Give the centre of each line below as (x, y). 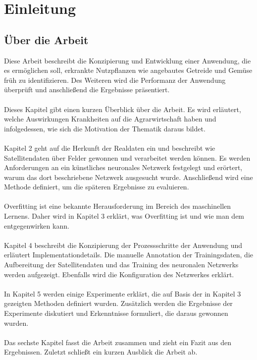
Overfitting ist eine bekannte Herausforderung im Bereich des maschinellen (118, 206)
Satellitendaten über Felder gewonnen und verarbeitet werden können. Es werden (127, 157)
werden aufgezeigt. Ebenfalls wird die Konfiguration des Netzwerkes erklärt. (119, 274)
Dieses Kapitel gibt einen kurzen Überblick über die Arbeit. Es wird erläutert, (123, 109)
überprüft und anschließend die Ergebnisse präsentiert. (87, 90)
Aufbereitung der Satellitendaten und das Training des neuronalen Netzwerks (121, 265)
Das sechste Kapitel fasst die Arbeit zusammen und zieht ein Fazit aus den (118, 342)
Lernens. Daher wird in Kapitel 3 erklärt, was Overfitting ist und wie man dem (124, 216)
